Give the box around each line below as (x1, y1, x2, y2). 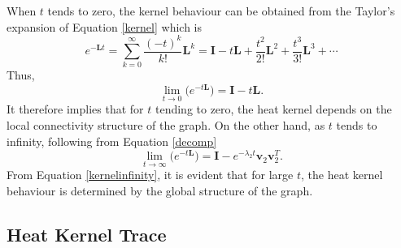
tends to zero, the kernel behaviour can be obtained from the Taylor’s (47, 2, 395, 19)
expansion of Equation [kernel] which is (7, 18, 202, 35)
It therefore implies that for (7, 100, 144, 118)
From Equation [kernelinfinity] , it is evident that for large (7, 166, 294, 183)
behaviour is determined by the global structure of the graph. (7, 182, 313, 199)
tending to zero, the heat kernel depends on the (155, 100, 392, 118)
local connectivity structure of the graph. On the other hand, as (7, 116, 325, 133)
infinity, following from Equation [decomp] (7, 132, 217, 149)
